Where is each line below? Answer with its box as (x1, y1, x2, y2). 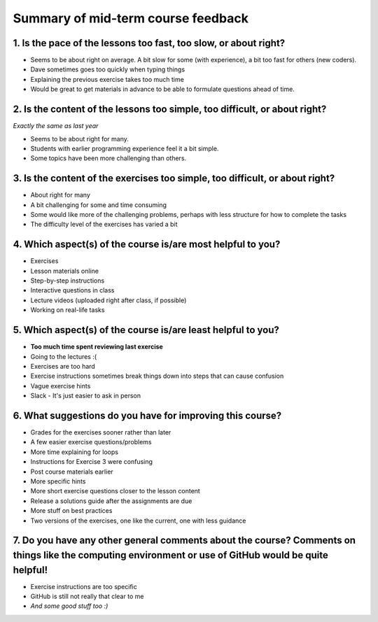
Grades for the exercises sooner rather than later (30, 428, 171, 437)
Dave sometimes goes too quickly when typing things (30, 65, 185, 73)
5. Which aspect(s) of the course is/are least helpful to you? (13, 324, 280, 336)
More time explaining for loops (30, 448, 119, 456)
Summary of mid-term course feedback (13, 10, 248, 26)
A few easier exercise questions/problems (30, 438, 152, 446)
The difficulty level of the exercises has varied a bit (30, 220, 178, 229)
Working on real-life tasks (30, 306, 105, 314)
